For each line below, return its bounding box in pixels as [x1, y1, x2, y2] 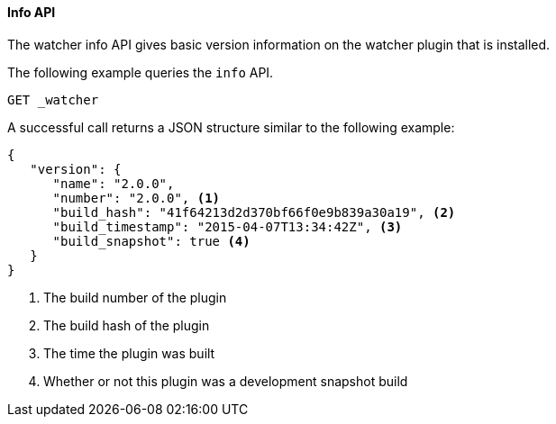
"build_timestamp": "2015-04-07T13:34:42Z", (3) [52, 219, 403, 234]
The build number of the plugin [43, 289, 227, 305]
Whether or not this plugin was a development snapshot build [43, 373, 408, 389]
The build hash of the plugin [43, 317, 210, 333]
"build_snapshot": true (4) [52, 233, 251, 248]
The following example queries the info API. [7, 64, 274, 80]
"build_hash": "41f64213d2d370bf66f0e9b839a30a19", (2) [52, 204, 456, 220]
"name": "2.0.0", [52, 176, 175, 191]
